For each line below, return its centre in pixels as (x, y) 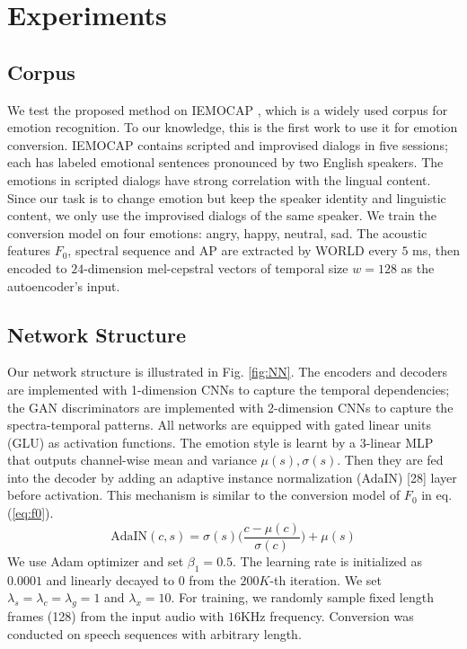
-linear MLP (400, 442)
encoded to (37, 267)
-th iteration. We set (326, 579)
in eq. (437, 495)
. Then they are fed (390, 460)
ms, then (436, 250)
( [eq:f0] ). (31, 513)
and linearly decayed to (110, 579)
